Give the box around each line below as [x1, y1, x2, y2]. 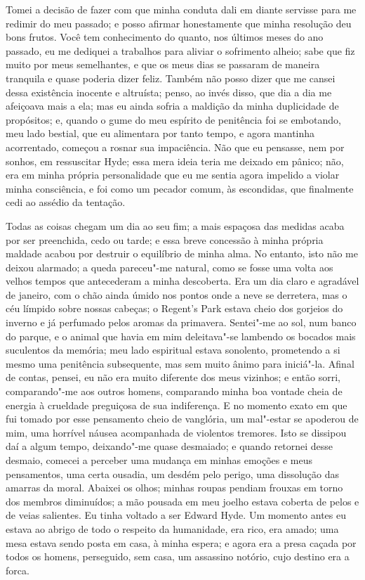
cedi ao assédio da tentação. [6, 195, 126, 210]
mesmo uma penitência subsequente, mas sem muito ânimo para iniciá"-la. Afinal [6, 356, 354, 370]
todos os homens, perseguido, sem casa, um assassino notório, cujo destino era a [6, 549, 350, 564]
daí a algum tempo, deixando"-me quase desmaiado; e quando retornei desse [6, 439, 333, 453]
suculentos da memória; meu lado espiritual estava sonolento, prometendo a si [6, 342, 340, 357]
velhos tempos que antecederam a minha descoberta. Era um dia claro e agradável [6, 273, 359, 288]
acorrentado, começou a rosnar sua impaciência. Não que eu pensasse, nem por [6, 139, 345, 154]
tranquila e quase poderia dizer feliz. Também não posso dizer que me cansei [6, 70, 336, 85]
